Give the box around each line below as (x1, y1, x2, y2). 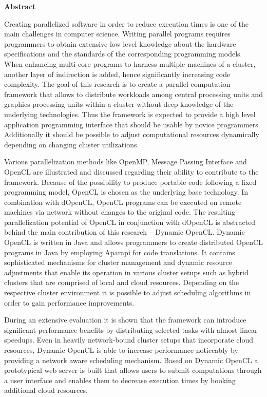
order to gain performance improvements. (4, 297, 135, 308)
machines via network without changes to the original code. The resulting (4, 206, 236, 217)
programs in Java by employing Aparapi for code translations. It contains (4, 247, 235, 257)
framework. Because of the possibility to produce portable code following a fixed (4, 176, 257, 187)
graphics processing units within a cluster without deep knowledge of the (4, 99, 234, 109)
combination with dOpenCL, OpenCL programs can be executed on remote (4, 196, 242, 207)
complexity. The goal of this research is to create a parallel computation (4, 79, 231, 89)
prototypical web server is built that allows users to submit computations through (4, 365, 262, 375)
